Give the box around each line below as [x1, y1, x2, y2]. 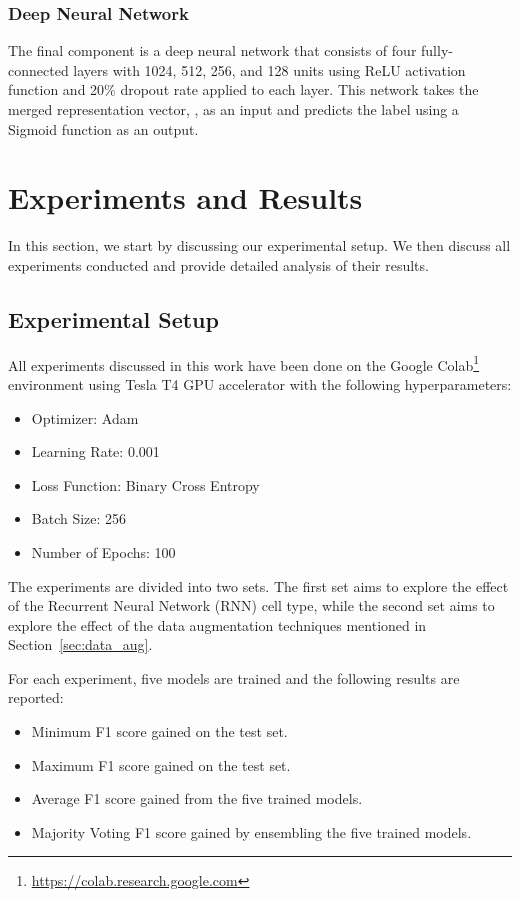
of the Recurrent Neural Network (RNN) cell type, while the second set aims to [8, 595, 495, 616]
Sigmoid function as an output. [8, 118, 199, 139]
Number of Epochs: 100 [31, 541, 176, 562]
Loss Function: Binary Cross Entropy [31, 474, 260, 495]
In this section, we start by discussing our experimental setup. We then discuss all [8, 235, 511, 256]
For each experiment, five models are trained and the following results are [8, 667, 460, 688]
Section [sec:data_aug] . [8, 634, 153, 655]
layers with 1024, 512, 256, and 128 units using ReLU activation [73, 59, 466, 80]
